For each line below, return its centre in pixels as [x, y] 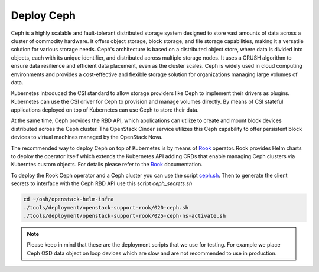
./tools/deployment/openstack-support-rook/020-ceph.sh [106, 207]
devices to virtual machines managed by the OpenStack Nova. [87, 137]
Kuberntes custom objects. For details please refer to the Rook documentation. [107, 165]
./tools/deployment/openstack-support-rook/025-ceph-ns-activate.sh [125, 216]
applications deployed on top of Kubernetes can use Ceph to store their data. [105, 110]
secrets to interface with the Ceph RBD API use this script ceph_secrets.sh [102, 183]
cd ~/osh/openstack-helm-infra [69, 199]
